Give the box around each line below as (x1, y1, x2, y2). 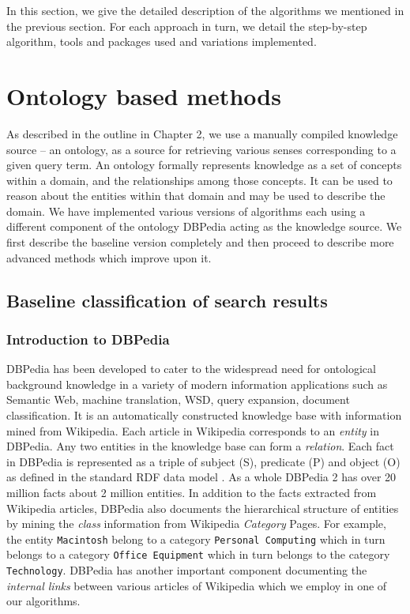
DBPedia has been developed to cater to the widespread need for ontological (6, 360, 376, 377)
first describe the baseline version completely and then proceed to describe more (6, 234, 394, 250)
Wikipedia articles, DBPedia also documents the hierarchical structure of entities (6, 499, 399, 516)
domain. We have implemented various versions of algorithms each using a (6, 202, 366, 219)
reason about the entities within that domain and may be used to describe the (6, 187, 386, 204)
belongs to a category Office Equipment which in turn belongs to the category (6, 546, 390, 563)
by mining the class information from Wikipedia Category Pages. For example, (6, 515, 386, 532)
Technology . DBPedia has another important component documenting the (6, 562, 367, 578)
